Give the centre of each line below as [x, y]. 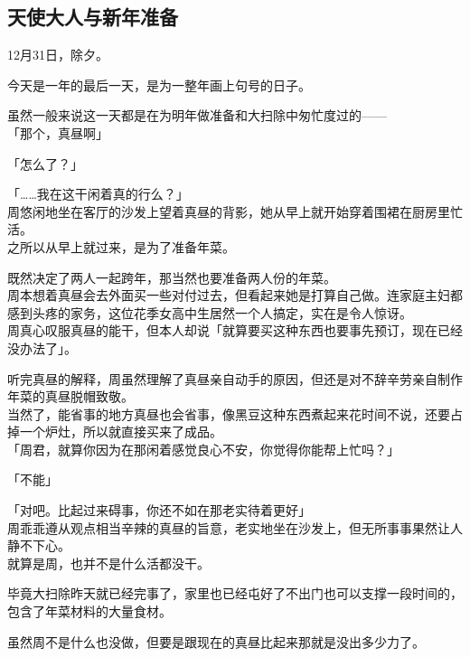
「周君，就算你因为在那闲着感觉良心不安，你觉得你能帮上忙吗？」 [203, 449]
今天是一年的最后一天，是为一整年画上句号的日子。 [159, 84]
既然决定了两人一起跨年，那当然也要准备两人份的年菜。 [172, 277]
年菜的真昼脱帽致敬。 [70, 396]
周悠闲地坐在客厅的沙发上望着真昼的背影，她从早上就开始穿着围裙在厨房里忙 [235, 211]
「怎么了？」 [45, 163]
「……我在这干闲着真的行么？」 [98, 194]
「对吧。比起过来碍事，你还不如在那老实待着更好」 [159, 510]
